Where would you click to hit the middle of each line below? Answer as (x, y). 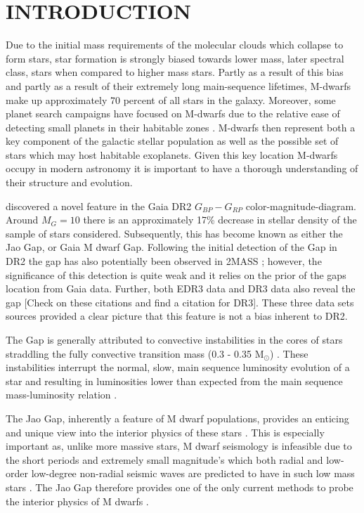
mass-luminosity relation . (61, 395)
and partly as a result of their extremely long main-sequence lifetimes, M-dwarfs (178, 85)
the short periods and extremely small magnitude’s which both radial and (164, 459)
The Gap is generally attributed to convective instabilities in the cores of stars (174, 339)
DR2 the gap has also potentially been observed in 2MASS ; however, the (164, 261)
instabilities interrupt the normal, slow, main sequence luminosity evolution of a (178, 367)
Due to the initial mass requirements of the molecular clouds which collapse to (175, 45)
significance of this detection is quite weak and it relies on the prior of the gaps (176, 274)
